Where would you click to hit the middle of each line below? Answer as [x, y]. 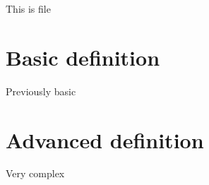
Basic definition [83, 57]
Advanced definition [105, 139]
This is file [28, 8]
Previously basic [41, 91]
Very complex [35, 173]
